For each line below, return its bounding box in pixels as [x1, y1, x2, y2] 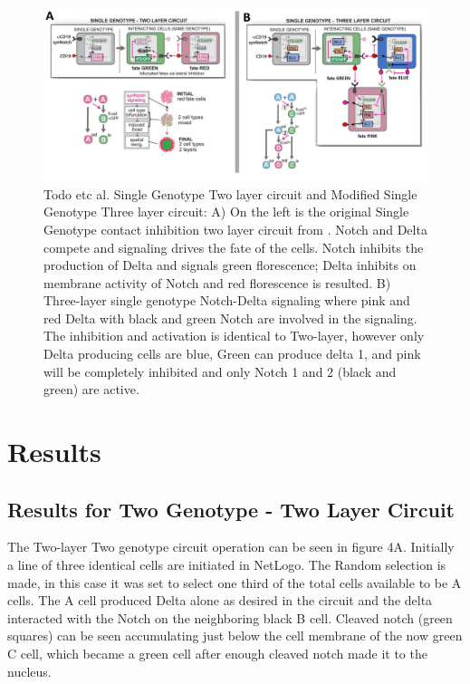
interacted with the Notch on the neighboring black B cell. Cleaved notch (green [7, 608, 453, 627]
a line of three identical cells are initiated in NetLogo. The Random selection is [7, 555, 446, 574]
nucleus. [7, 661, 52, 680]
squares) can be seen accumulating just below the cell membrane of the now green [7, 626, 463, 645]
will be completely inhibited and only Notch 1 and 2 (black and [43, 361, 397, 381]
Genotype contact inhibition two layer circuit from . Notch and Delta [43, 219, 427, 238]
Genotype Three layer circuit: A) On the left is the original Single [43, 202, 409, 221]
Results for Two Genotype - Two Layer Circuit [7, 495, 455, 523]
